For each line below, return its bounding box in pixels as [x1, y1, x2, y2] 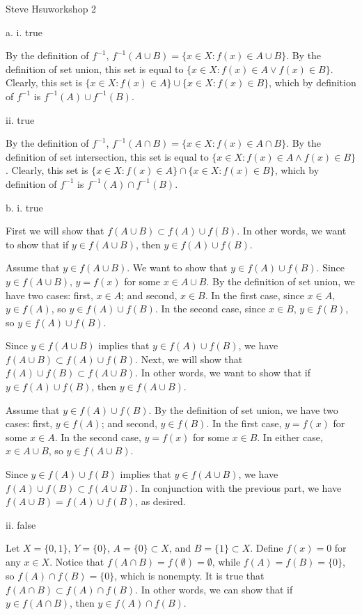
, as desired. [135, 494, 186, 509]
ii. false [6, 517, 36, 532]
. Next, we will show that [135, 351, 243, 366]
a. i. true [6, 24, 42, 39]
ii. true [6, 112, 35, 127]
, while [212, 554, 241, 568]
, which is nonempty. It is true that [114, 568, 265, 582]
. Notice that [49, 554, 104, 568]
